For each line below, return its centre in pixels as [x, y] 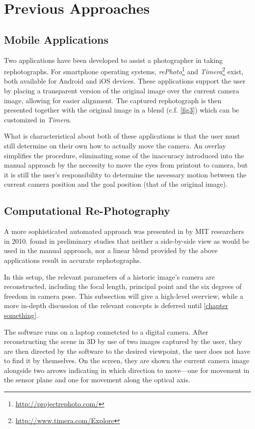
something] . [21, 315]
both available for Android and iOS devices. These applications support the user [125, 81]
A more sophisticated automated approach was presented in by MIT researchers [124, 231]
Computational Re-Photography [87, 211]
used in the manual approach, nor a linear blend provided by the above [111, 250]
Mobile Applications [56, 39]
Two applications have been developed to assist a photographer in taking [114, 60]
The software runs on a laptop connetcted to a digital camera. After [106, 331]
